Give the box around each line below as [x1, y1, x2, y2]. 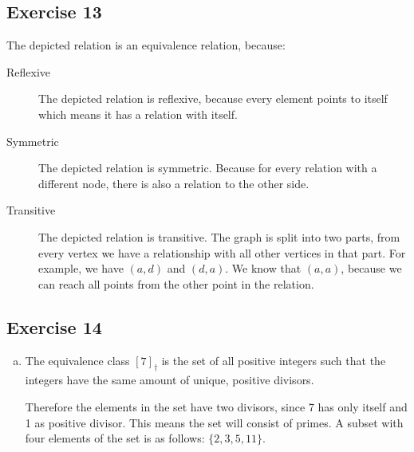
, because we [341, 260, 402, 277]
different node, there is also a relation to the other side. [38, 175, 310, 191]
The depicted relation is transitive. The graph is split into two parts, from [38, 228, 400, 245]
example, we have [38, 260, 124, 277]
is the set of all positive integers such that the [161, 352, 386, 368]
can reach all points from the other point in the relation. [38, 275, 314, 292]
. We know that [225, 260, 302, 277]
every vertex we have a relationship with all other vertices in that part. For [38, 244, 406, 261]
